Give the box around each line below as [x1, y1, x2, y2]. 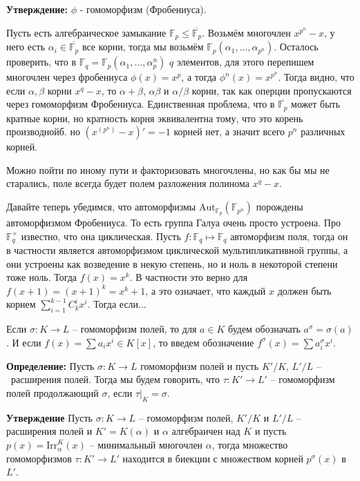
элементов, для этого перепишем [176, 55, 314, 69]
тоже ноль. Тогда [6, 270, 77, 284]
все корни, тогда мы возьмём [82, 39, 204, 54]
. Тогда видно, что [278, 70, 354, 84]
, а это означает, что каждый [145, 283, 266, 297]
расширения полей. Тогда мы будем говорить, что [10, 372, 220, 386]
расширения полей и [6, 424, 93, 438]
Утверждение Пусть [6, 410, 93, 424]
